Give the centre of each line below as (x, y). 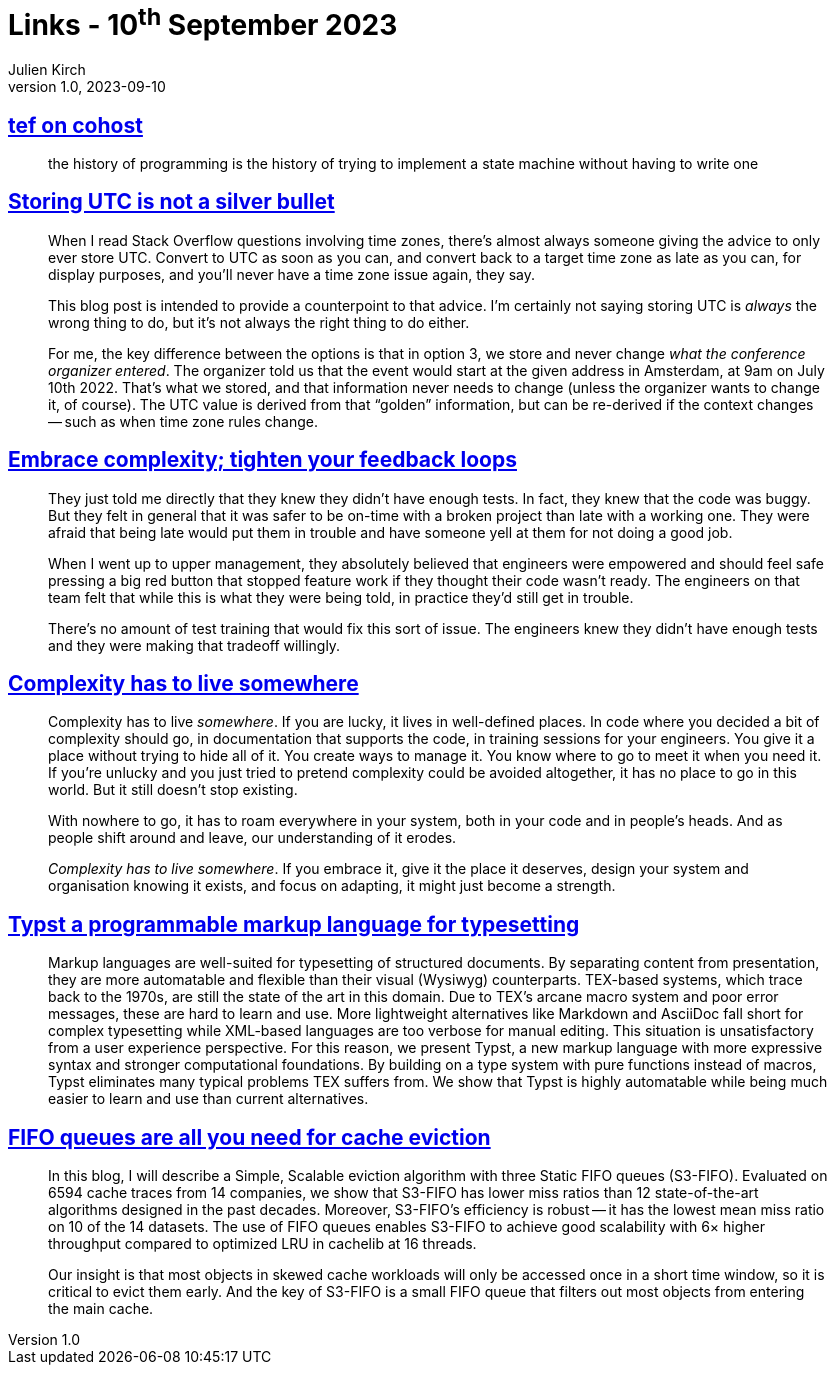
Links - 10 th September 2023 (203, 22)
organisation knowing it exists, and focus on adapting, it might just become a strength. (332, 886)
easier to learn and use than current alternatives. (208, 1099)
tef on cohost (75, 125)
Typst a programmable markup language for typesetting (294, 924)
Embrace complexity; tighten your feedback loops (262, 460)
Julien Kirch (47, 70)
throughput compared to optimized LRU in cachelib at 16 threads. (262, 1244)
